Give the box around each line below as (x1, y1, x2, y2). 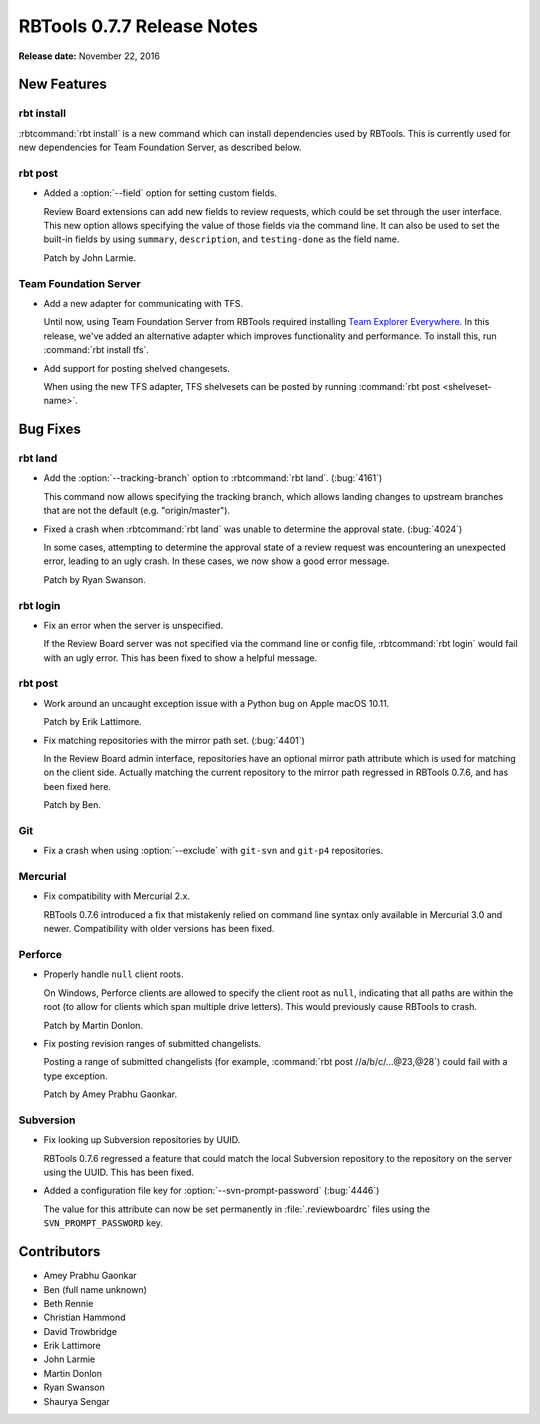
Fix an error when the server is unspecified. (43, 619, 224, 631)
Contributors (18, 1243, 101, 1260)
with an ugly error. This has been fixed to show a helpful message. (43, 651, 318, 664)
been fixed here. (43, 780, 112, 792)
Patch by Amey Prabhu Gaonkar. (43, 1088, 178, 1100)
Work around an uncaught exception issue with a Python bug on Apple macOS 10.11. (43, 697, 390, 709)
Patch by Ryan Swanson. (43, 573, 147, 585)
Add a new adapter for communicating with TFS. (43, 297, 244, 309)
